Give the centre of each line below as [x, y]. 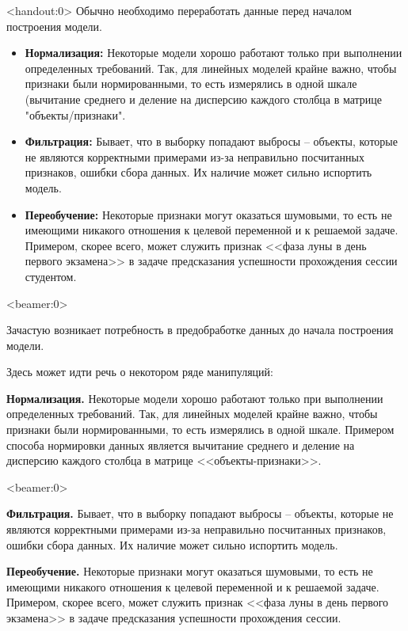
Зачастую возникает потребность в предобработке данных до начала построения [200, 330]
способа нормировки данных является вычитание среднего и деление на [181, 445]
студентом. [51, 276]
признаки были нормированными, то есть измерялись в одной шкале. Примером [200, 430]
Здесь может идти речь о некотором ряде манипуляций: [140, 372]
